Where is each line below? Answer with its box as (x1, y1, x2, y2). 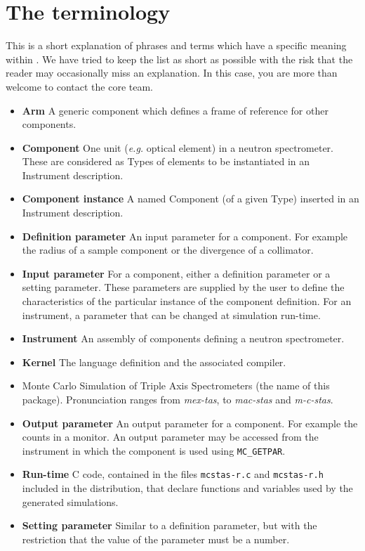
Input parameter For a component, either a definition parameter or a (22, 266, 331, 280)
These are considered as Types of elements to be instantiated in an (22, 154, 310, 169)
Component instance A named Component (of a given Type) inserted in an (22, 191, 359, 206)
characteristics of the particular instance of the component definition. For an (22, 294, 352, 309)
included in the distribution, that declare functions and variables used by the (22, 481, 353, 495)
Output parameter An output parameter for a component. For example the (22, 415, 358, 430)
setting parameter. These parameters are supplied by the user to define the (22, 280, 345, 294)
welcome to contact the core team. (6, 79, 153, 93)
